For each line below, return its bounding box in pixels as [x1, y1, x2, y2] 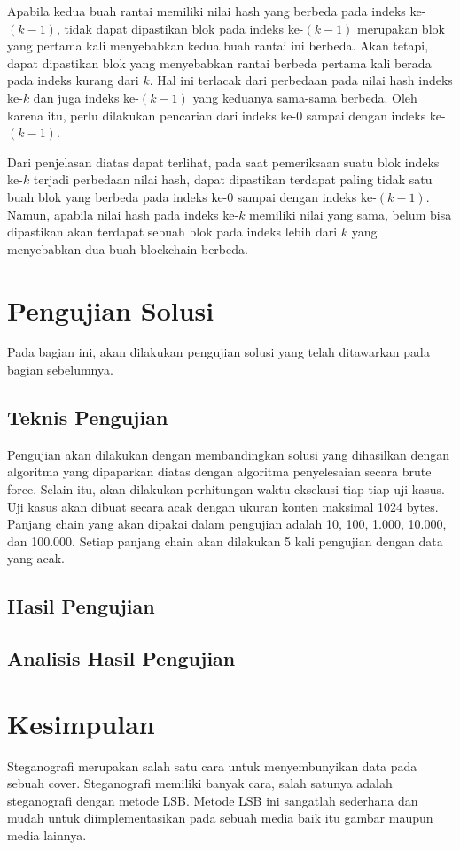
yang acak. [7, 549, 65, 568]
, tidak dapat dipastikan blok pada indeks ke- [56, 19, 304, 37]
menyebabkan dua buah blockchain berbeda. [7, 239, 248, 258]
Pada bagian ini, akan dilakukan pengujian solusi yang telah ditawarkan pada [7, 343, 430, 361]
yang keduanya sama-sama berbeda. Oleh [192, 88, 417, 106]
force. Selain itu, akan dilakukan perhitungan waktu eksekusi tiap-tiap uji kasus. [7, 480, 445, 498]
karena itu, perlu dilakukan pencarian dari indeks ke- [7, 105, 297, 124]
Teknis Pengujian [7, 404, 168, 431]
